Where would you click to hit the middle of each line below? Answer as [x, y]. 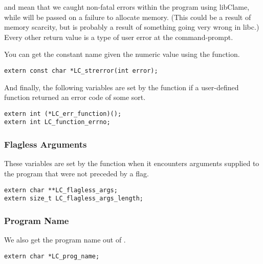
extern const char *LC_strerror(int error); [81, 70]
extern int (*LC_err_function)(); [63, 114]
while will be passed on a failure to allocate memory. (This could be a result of [128, 17]
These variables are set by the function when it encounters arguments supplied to [132, 163]
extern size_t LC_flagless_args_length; [74, 199]
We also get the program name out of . [65, 240]
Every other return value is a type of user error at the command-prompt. [119, 37]
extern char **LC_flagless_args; [61, 190]
